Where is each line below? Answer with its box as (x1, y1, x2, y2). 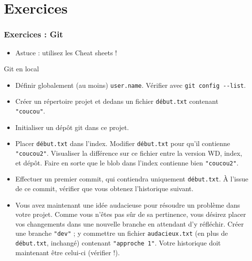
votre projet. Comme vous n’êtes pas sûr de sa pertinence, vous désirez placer (15, 209, 246, 219)
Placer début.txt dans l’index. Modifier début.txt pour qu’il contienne (15, 138, 230, 148)
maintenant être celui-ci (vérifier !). (15, 247, 120, 257)
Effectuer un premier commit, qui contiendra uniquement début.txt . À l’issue (15, 174, 249, 184)
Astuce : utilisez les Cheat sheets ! (15, 47, 117, 57)
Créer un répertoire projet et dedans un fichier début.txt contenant (15, 96, 218, 106)
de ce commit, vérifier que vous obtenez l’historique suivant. (15, 183, 194, 193)
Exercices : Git (4, 28, 63, 40)
